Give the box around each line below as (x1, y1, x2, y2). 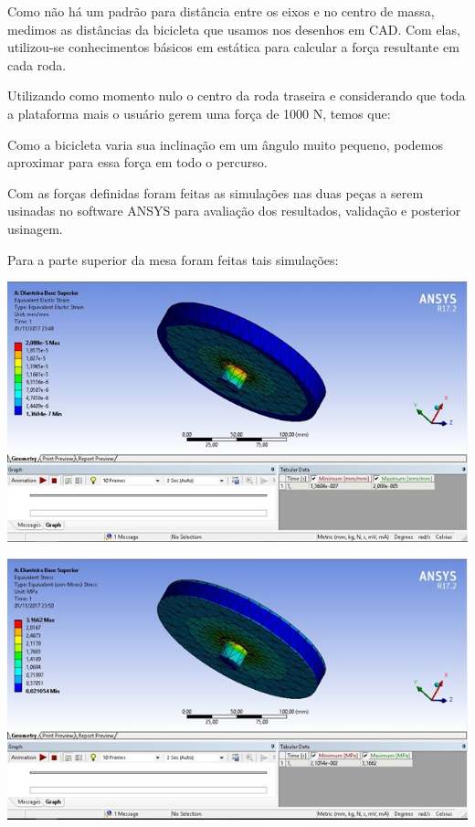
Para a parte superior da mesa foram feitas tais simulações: (7, 249, 339, 269)
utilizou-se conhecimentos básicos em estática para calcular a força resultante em (7, 37, 459, 57)
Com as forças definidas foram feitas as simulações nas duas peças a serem (7, 183, 424, 202)
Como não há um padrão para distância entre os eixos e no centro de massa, (7, 2, 435, 20)
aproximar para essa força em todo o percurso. (7, 153, 268, 172)
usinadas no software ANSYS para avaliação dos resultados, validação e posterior (7, 201, 461, 220)
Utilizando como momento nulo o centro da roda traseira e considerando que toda (7, 86, 466, 105)
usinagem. (7, 218, 63, 238)
